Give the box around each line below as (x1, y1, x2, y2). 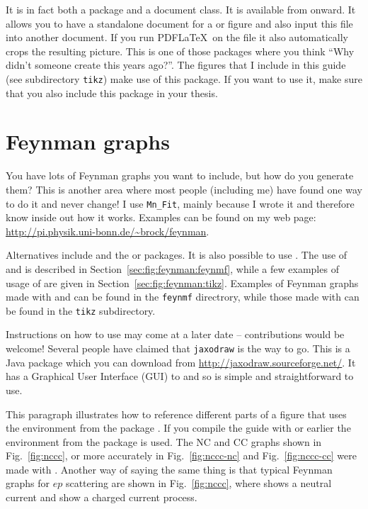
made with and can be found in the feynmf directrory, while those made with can (6, 289, 360, 304)
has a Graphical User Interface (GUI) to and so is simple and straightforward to (6, 369, 354, 384)
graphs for (6, 476, 50, 491)
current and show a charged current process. (6, 490, 197, 505)
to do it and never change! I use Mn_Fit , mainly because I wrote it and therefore (6, 196, 355, 211)
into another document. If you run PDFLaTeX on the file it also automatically (6, 30, 348, 45)
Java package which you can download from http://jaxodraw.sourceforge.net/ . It (6, 354, 356, 369)
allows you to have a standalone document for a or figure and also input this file (6, 16, 353, 30)
